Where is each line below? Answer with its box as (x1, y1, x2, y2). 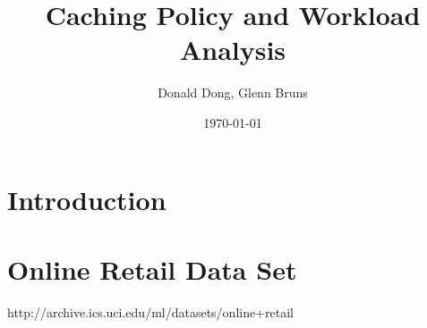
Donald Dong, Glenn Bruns (158, 83, 308, 102)
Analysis (179, 31, 286, 68)
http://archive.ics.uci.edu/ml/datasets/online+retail (7, 302, 295, 321)
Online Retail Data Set (7, 250, 297, 287)
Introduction (7, 181, 167, 217)
